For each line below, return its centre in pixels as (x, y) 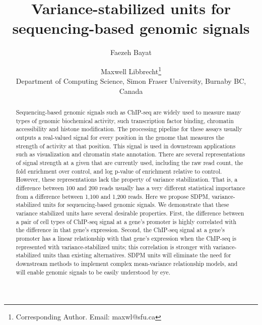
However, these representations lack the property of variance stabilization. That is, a (127, 179)
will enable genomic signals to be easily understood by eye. (93, 272)
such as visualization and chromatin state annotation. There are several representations (130, 154)
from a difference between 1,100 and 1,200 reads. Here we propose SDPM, (113, 196)
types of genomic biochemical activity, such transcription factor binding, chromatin (125, 120)
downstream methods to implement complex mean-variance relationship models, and (127, 263)
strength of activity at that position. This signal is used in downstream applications (126, 146)
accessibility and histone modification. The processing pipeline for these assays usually (129, 129)
